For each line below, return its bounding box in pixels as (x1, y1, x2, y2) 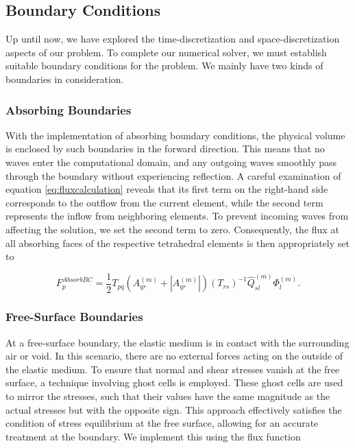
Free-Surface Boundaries (5, 308, 143, 325)
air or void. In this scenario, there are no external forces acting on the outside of (5, 349, 343, 363)
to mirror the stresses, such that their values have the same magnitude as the (5, 388, 330, 403)
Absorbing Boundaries (5, 101, 132, 118)
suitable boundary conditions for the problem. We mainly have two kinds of (5, 58, 323, 73)
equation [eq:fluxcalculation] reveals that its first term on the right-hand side (5, 182, 328, 196)
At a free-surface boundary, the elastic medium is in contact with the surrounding (5, 335, 350, 349)
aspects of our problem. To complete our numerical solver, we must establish (5, 45, 327, 59)
